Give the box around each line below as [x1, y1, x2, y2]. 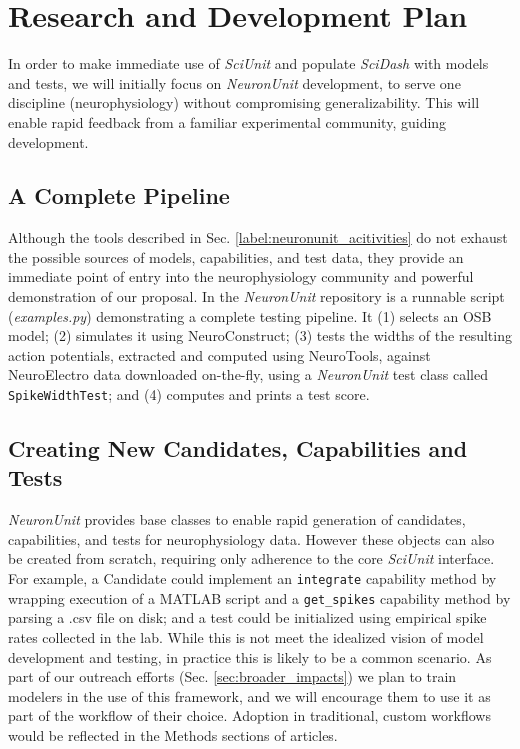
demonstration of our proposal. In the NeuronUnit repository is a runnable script [8, 286, 505, 307]
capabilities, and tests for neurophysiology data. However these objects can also [8, 528, 495, 549]
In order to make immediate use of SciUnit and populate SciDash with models [8, 53, 489, 74]
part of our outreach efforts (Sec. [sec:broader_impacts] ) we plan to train [8, 666, 457, 687]
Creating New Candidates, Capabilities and [8, 433, 468, 464]
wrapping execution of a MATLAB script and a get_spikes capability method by [8, 587, 511, 608]
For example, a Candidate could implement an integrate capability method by [8, 568, 497, 589]
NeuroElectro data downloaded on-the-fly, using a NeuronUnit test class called [8, 364, 488, 385]
